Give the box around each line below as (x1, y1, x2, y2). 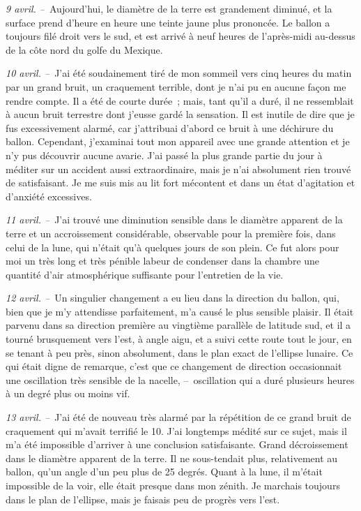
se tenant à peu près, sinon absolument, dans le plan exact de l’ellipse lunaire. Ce (6, 345, 353, 360)
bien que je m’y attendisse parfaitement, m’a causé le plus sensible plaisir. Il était (6, 304, 354, 318)
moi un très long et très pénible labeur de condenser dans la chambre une (6, 253, 320, 268)
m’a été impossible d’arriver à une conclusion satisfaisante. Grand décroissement (6, 437, 348, 452)
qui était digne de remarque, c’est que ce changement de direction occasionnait (6, 359, 342, 373)
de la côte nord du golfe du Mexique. (6, 42, 163, 57)
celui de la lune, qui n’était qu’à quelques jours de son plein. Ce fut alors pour (6, 239, 339, 254)
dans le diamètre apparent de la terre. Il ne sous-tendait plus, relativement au (6, 450, 338, 465)
